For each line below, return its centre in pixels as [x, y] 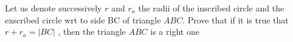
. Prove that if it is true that [236, 19]
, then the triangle [92, 31]
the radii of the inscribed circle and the [211, 8]
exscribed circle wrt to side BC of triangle [83, 19]
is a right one [175, 31]
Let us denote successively [53, 8]
